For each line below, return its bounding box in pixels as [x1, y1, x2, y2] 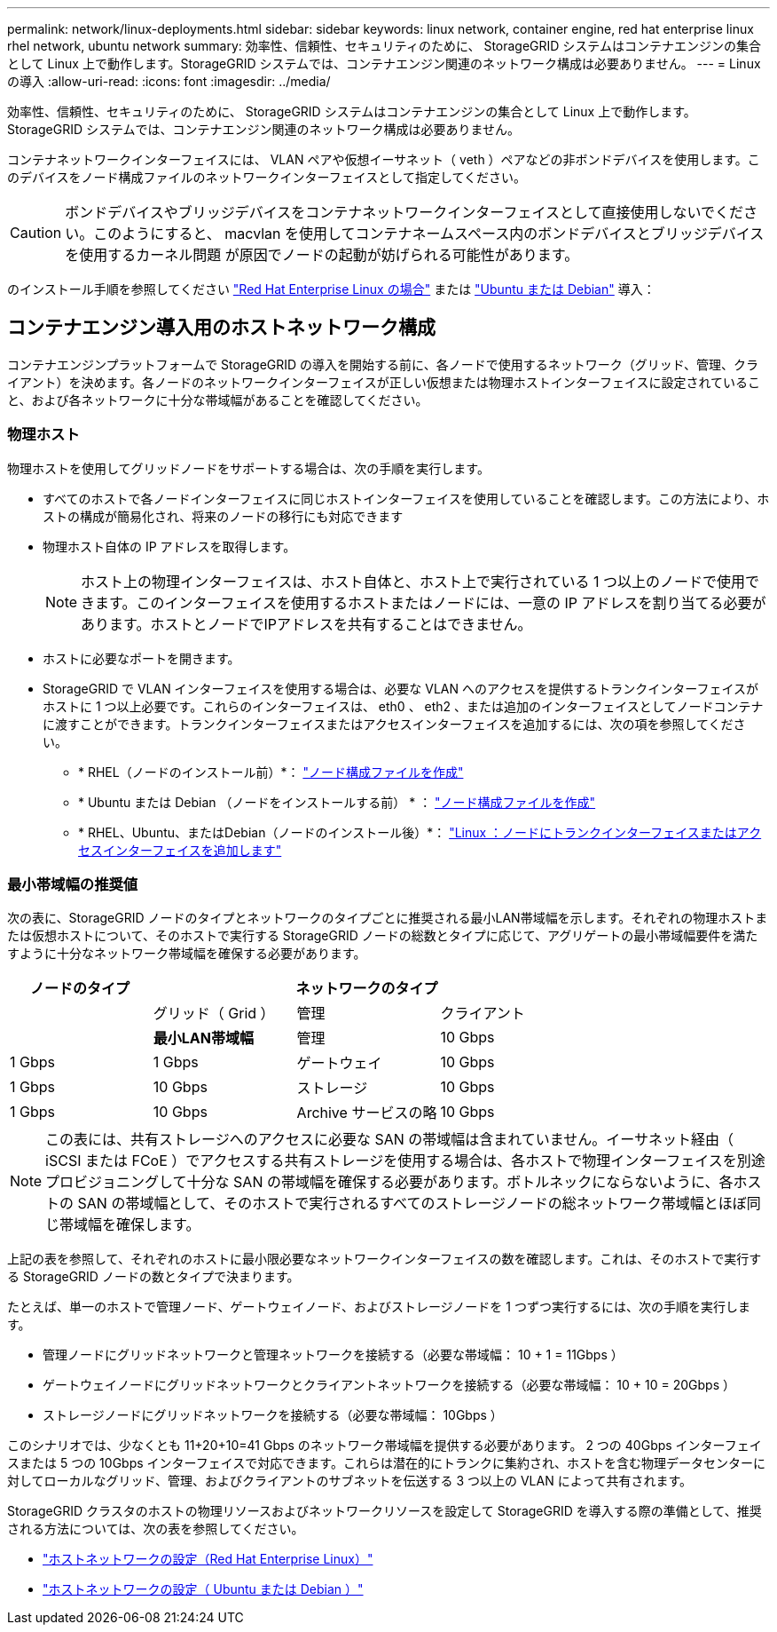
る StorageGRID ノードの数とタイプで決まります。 [7, 1269, 300, 1285]
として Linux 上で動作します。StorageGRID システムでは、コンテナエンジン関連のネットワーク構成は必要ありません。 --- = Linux [7, 56, 761, 71]
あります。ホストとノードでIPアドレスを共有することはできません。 [81, 614, 532, 633]
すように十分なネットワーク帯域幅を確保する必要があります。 [7, 946, 366, 962]
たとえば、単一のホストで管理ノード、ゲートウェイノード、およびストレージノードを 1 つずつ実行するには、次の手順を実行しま [7, 1299, 750, 1315]
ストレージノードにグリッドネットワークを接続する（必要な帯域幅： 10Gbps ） [43, 1407, 503, 1423]
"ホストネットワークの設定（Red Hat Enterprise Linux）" [43, 1551, 373, 1567]
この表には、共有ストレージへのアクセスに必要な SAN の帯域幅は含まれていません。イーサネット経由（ [45, 1130, 734, 1149]
